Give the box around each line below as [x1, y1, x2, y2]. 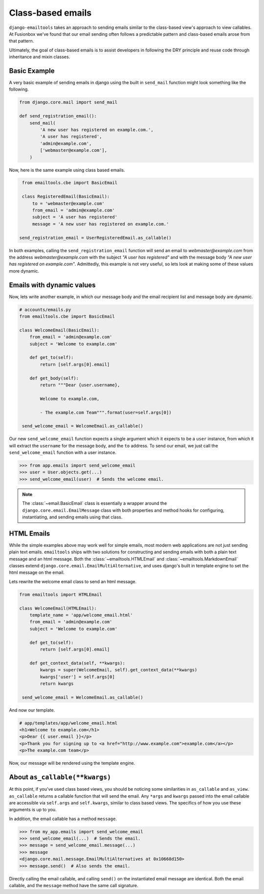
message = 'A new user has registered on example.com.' [32, 221, 169, 227]
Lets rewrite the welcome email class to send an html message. [9, 578, 137, 585]
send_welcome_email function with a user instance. [9, 449, 117, 455]
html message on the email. [9, 569, 65, 575]
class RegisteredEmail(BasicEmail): [22, 194, 110, 199]
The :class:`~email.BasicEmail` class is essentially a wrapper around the [22, 500, 167, 506]
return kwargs [40, 681, 74, 686]
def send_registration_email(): [19, 113, 97, 119]
